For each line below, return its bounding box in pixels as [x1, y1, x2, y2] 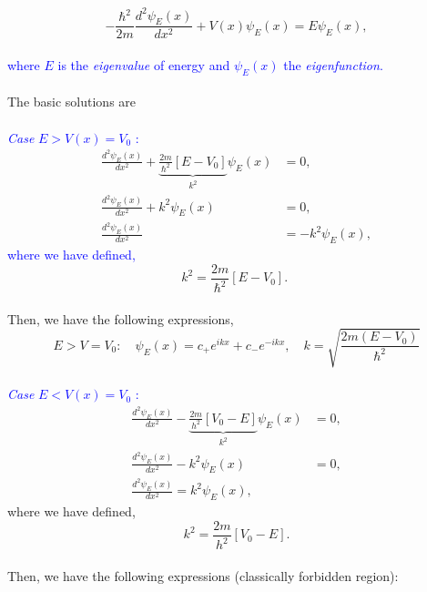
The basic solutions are [7, 92, 137, 111]
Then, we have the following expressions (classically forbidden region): [7, 566, 399, 585]
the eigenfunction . [283, 55, 383, 74]
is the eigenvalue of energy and [57, 55, 230, 74]
